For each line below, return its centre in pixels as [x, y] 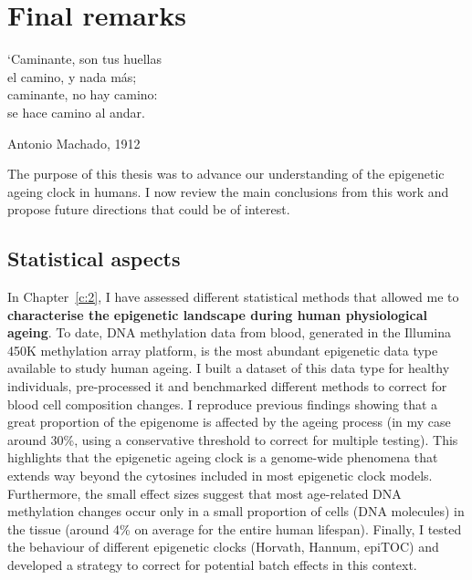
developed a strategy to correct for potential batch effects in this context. [212, 564]
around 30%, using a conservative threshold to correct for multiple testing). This [233, 439]
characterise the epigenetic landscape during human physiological [217, 314]
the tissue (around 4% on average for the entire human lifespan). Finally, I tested [235, 528]
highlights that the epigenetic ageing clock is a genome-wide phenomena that [223, 457]
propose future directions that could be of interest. [149, 209]
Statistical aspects [94, 259]
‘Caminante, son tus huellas [85, 59]
